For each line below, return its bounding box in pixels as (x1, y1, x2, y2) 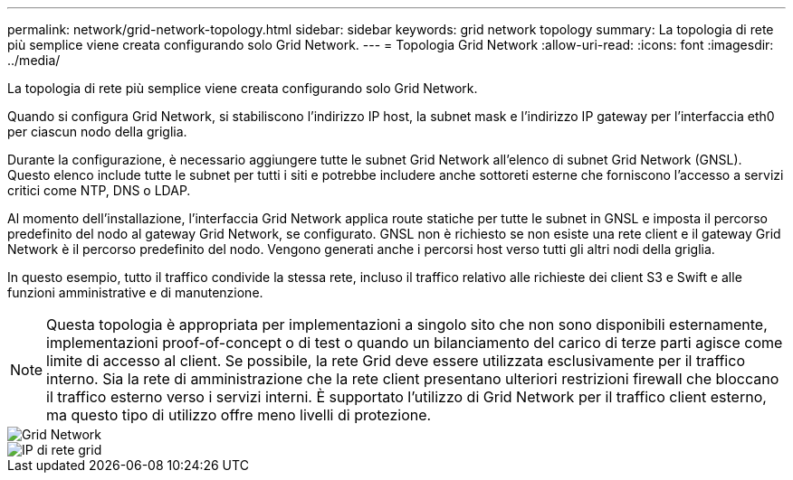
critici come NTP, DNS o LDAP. (7, 183, 191, 198)
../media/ (7, 52, 61, 68)
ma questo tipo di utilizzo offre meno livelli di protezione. (46, 406, 432, 424)
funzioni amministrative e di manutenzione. (7, 285, 263, 300)
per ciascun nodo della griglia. (7, 124, 187, 139)
